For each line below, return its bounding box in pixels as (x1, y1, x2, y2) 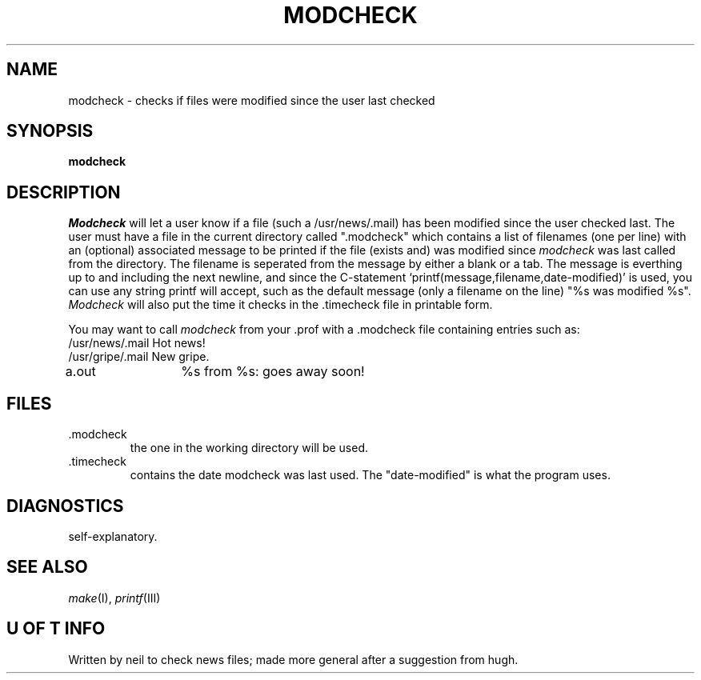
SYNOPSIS (6, 121, 94, 142)
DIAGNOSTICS (6, 495, 124, 516)
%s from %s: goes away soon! (181, 363, 365, 380)
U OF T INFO (6, 618, 106, 639)
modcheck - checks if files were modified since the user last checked (68, 93, 435, 107)
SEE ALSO (6, 557, 88, 578)
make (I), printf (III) (68, 590, 161, 605)
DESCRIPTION (6, 182, 121, 202)
